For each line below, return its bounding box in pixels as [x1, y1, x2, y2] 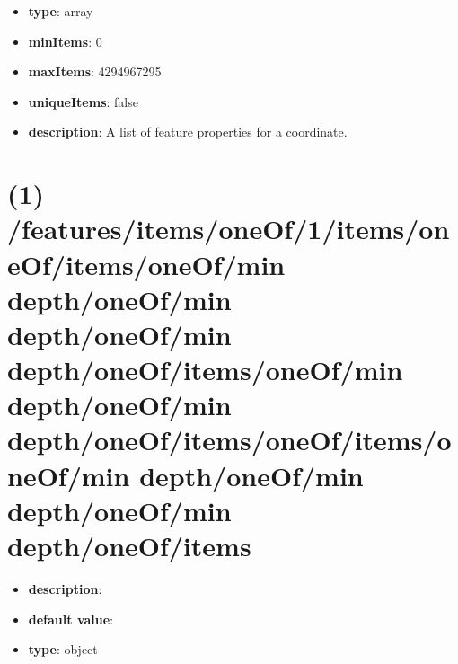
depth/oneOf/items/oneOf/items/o [7, 421, 452, 458]
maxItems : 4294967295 [28, 62, 162, 81]
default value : [28, 609, 114, 628]
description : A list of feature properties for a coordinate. [28, 122, 348, 141]
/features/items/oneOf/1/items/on [7, 210, 450, 247]
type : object [28, 640, 98, 659]
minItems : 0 [28, 31, 102, 50]
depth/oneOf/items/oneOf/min [7, 351, 403, 388]
